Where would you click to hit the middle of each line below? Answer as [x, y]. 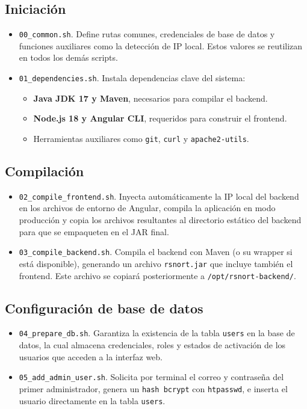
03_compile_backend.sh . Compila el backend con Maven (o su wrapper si [156, 252]
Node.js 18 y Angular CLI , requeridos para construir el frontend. [160, 118]
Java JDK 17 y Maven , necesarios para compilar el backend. [150, 98]
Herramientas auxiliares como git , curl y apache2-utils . [141, 138]
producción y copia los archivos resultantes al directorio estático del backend [160, 220]
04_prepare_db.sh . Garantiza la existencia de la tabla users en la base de [157, 333]
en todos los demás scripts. [68, 57]
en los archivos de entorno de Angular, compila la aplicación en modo [147, 208]
